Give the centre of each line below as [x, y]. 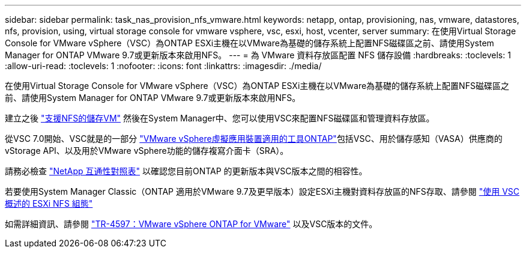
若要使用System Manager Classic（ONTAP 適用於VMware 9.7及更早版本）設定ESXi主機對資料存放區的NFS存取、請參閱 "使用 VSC [262, 191]
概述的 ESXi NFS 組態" [49, 203]
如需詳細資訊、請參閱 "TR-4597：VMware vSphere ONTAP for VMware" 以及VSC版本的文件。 [191, 224]
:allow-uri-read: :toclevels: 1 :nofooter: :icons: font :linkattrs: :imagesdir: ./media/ [163, 66]
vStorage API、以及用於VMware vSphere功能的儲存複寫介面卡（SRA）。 [147, 151]
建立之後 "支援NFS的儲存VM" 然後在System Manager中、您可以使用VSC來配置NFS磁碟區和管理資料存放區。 [220, 118]
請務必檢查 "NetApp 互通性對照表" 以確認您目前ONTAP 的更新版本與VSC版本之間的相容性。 [186, 171]
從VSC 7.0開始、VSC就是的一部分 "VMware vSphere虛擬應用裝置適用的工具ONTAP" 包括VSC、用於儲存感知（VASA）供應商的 [254, 139]
